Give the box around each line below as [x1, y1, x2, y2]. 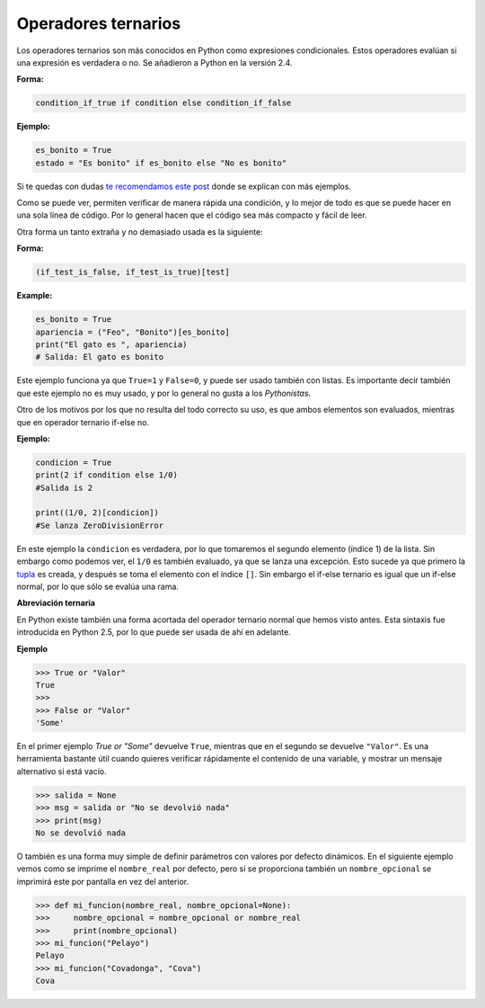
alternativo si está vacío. [16, 765, 107, 777]
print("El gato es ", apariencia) [35, 339, 188, 350]
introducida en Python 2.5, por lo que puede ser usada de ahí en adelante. [16, 627, 291, 638]
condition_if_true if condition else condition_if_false [35, 98, 292, 108]
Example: [16, 290, 53, 301]
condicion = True [35, 457, 112, 468]
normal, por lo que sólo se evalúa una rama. [16, 581, 180, 592]
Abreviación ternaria [16, 598, 96, 609]
